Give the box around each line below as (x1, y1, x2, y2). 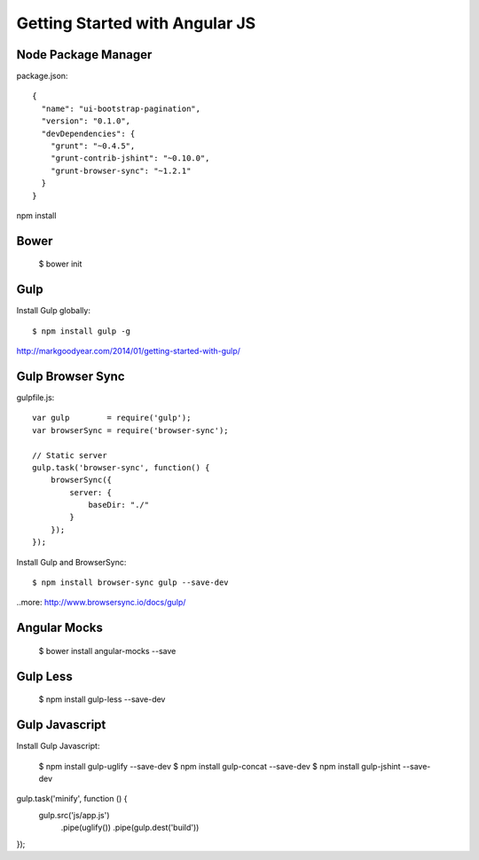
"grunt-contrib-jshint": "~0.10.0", (50, 154, 210, 163)
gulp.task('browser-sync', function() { (32, 462, 210, 472)
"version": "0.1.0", (41, 116, 131, 126)
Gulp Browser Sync (16, 368, 125, 383)
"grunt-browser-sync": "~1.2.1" (50, 165, 192, 176)
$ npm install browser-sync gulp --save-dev (32, 578, 230, 588)
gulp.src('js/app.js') (38, 809, 110, 820)
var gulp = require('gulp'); (32, 413, 192, 423)
